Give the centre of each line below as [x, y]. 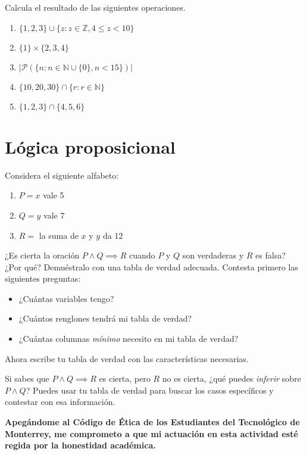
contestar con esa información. [60, 402]
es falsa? [271, 255]
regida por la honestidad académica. [80, 445]
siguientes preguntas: [43, 278]
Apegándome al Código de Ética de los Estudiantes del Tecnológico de [152, 422]
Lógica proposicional [90, 146]
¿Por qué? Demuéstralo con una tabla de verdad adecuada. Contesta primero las [152, 267]
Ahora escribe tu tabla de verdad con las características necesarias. [127, 358]
